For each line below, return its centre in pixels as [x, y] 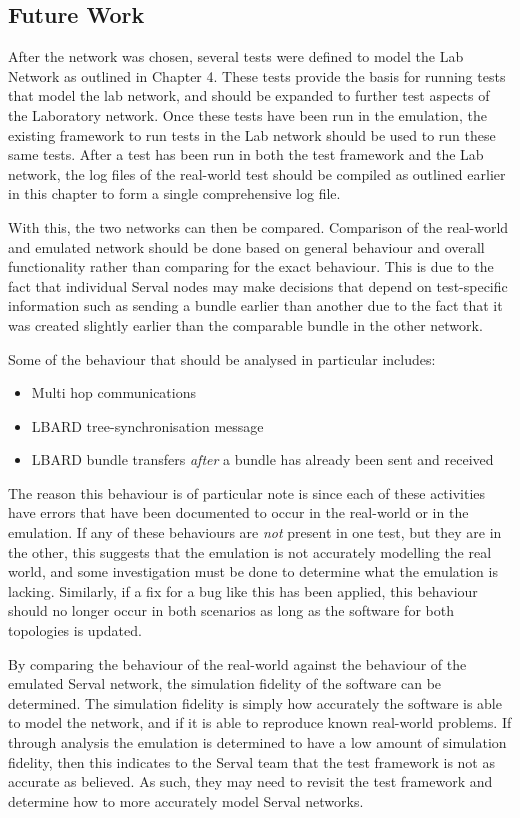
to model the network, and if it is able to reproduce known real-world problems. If [260, 722]
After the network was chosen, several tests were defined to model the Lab [236, 56]
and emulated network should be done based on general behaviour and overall [246, 246]
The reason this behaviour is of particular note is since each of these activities [247, 492]
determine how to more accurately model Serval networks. [186, 800]
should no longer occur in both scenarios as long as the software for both [231, 610]
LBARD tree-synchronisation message [147, 425]
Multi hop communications [114, 392]
